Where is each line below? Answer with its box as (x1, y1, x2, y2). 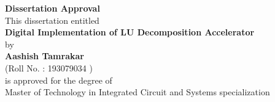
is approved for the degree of (5, 73, 112, 86)
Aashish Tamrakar (5, 49, 84, 62)
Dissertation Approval (5, 2, 100, 14)
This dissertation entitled (5, 13, 99, 26)
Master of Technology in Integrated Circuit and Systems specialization (5, 86, 270, 98)
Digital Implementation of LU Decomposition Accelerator (5, 26, 255, 38)
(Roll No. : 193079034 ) (5, 61, 93, 74)
